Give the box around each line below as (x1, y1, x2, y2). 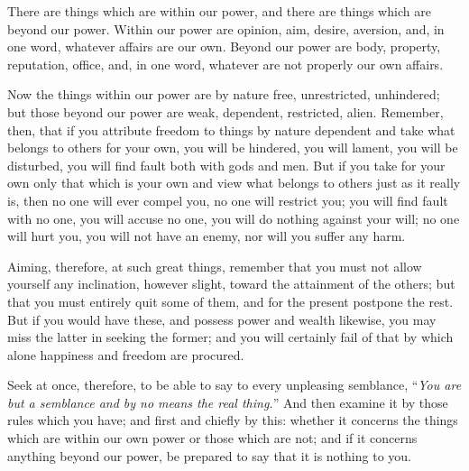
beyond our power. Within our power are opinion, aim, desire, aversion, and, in (7, 19, 445, 38)
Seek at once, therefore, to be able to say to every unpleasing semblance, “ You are (7, 375, 462, 394)
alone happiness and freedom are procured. (7, 345, 244, 364)
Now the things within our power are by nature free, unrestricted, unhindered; (7, 85, 440, 104)
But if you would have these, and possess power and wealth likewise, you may (7, 309, 437, 328)
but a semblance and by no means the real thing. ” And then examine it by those (7, 392, 448, 411)
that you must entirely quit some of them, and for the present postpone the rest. (7, 291, 454, 310)
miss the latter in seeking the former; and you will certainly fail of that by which (7, 328, 454, 346)
